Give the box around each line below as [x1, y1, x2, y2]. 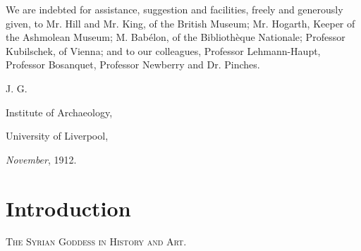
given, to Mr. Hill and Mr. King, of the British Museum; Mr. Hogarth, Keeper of [6, 16, 355, 30]
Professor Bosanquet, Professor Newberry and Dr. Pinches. [6, 57, 260, 72]
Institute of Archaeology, [6, 104, 113, 119]
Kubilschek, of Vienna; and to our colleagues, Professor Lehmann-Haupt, [6, 43, 321, 58]
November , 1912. [6, 152, 77, 166]
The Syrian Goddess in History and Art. [6, 234, 187, 249]
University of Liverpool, [6, 128, 109, 143]
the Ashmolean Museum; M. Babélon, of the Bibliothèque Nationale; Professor [6, 30, 345, 44]
